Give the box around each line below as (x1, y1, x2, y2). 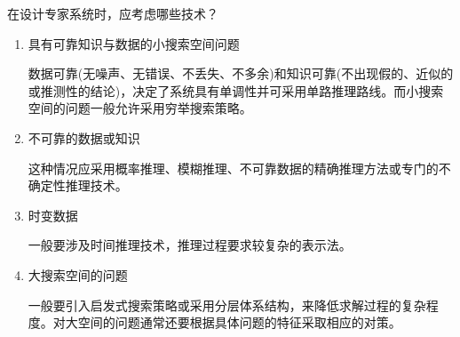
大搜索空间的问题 (28, 265, 128, 284)
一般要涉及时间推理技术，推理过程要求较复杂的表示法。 (28, 236, 352, 254)
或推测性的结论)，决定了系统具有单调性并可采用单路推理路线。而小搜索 (28, 81, 444, 100)
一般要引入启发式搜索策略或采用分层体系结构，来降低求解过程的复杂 (28, 295, 426, 314)
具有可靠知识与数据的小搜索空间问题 (28, 34, 240, 52)
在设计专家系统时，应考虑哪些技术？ (7, 4, 218, 22)
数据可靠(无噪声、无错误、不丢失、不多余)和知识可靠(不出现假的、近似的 (28, 64, 454, 83)
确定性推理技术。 (28, 176, 128, 195)
